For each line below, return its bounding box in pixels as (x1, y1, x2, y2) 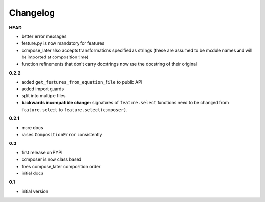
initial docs (21, 170, 44, 176)
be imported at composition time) (21, 54, 89, 60)
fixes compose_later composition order (21, 163, 101, 169)
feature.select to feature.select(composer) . (21, 106, 128, 113)
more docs (21, 124, 44, 130)
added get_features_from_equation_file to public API (21, 79, 143, 85)
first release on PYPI (21, 149, 63, 155)
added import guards (21, 86, 64, 92)
